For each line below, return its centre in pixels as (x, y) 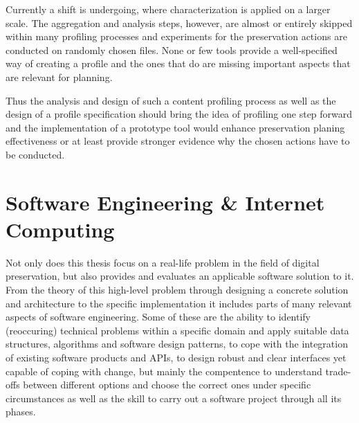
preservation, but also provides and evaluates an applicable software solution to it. (180, 276)
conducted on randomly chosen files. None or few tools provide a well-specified (172, 49)
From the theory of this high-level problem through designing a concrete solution (177, 290)
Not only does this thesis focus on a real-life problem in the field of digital (163, 262)
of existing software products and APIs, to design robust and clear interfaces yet (176, 357)
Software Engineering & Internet (165, 202)
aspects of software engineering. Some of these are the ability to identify (158, 317)
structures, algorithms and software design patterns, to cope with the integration (177, 344)
